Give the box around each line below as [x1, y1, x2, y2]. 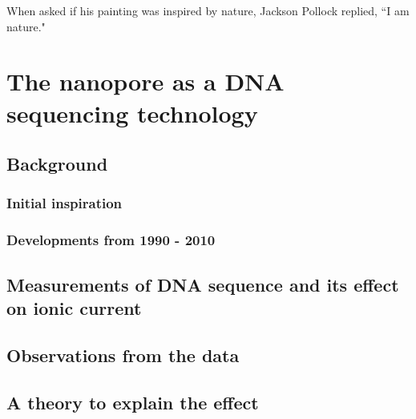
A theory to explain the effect [6, 389, 259, 414]
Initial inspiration [6, 193, 123, 213]
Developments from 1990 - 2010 [6, 230, 216, 250]
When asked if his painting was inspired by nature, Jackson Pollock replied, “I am [6, 2, 410, 18]
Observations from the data [6, 342, 240, 367]
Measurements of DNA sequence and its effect [6, 272, 399, 296]
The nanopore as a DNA [6, 65, 285, 98]
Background [6, 151, 108, 176]
